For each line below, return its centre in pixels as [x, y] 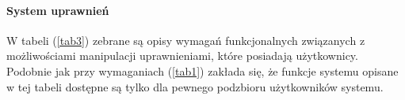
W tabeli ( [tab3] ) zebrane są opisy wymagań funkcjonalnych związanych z [186, 40]
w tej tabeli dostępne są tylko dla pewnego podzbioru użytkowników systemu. [195, 86]
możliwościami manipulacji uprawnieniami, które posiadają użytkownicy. [182, 56]
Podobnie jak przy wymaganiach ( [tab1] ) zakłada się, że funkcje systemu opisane [202, 70]
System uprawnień [58, 10]
